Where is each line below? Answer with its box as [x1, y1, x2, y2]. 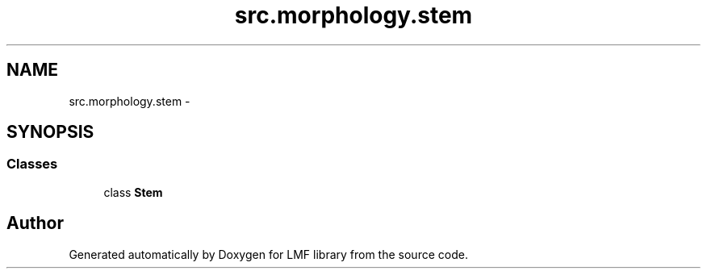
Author [6, 213, 64, 234]
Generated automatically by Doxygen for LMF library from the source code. [69, 247, 468, 261]
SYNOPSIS [6, 122, 94, 143]
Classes [6, 156, 58, 173]
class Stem [103, 185, 163, 199]
